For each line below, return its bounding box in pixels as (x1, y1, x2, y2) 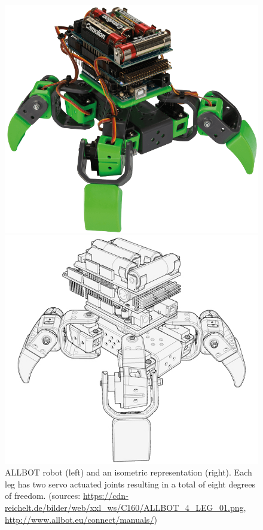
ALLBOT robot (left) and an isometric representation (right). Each (5, 466, 252, 478)
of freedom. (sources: (5, 489, 81, 502)
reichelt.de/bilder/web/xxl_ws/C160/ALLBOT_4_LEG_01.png (5, 501, 244, 514)
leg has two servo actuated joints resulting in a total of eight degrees (5, 477, 255, 490)
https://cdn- (82, 489, 129, 502)
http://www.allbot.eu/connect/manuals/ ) (5, 513, 157, 525)
